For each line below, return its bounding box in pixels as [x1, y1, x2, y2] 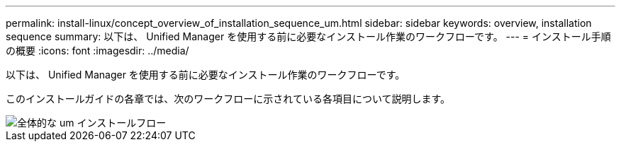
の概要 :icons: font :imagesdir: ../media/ [6, 45, 189, 57]
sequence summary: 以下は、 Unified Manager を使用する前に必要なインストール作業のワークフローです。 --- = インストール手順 [6, 30, 611, 42]
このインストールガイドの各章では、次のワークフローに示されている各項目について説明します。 [6, 93, 451, 105]
